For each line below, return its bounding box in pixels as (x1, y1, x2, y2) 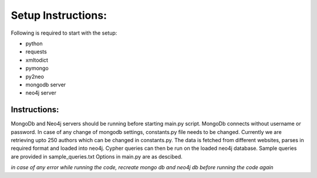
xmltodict (25, 56, 48, 63)
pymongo (25, 65, 49, 72)
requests (25, 48, 47, 55)
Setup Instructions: (11, 9, 107, 22)
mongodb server (25, 81, 66, 88)
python (25, 40, 43, 47)
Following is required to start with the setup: (11, 29, 117, 36)
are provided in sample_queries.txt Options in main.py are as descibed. (11, 153, 183, 160)
